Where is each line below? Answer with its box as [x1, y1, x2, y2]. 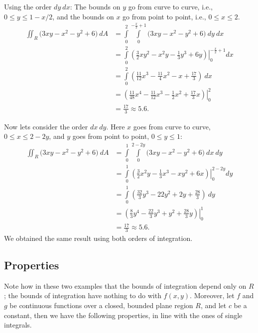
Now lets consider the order [4, 121, 88, 131]
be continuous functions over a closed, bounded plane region [9, 300, 193, 310]
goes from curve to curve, [133, 121, 211, 131]
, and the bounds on [52, 11, 114, 21]
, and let [200, 300, 227, 310]
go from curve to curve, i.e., [128, 1, 213, 11]
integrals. [4, 320, 32, 330]
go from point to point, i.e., [123, 11, 206, 21]
